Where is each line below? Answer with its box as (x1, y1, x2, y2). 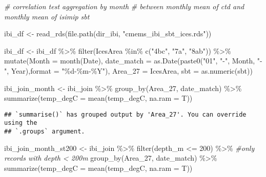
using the (4, 119, 37, 127)
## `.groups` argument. (4, 128, 85, 136)
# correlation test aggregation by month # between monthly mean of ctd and (4, 1, 244, 11)
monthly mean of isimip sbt (4, 11, 90, 21)
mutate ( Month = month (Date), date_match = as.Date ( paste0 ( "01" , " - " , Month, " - (4, 55, 262, 66)
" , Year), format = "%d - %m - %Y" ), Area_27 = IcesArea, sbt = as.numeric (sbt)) (4, 65, 253, 76)
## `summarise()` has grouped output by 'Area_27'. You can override (4, 110, 247, 118)
